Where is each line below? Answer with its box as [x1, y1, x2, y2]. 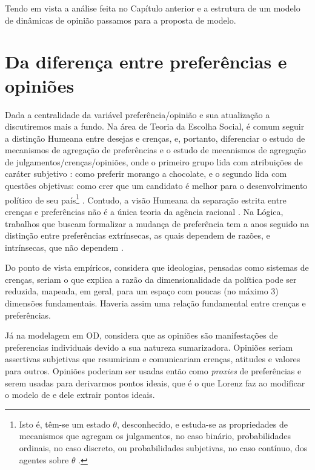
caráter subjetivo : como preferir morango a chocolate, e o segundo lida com [5, 167, 287, 180]
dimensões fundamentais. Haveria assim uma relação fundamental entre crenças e [5, 297, 306, 309]
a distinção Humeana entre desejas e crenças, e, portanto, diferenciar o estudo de [5, 131, 305, 144]
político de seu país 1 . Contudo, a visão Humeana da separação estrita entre [5, 191, 287, 206]
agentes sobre [19, 453, 69, 466]
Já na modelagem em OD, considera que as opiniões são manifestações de [5, 329, 278, 342]
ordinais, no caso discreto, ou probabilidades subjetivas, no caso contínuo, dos [19, 442, 308, 454]
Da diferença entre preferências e [5, 49, 287, 74]
